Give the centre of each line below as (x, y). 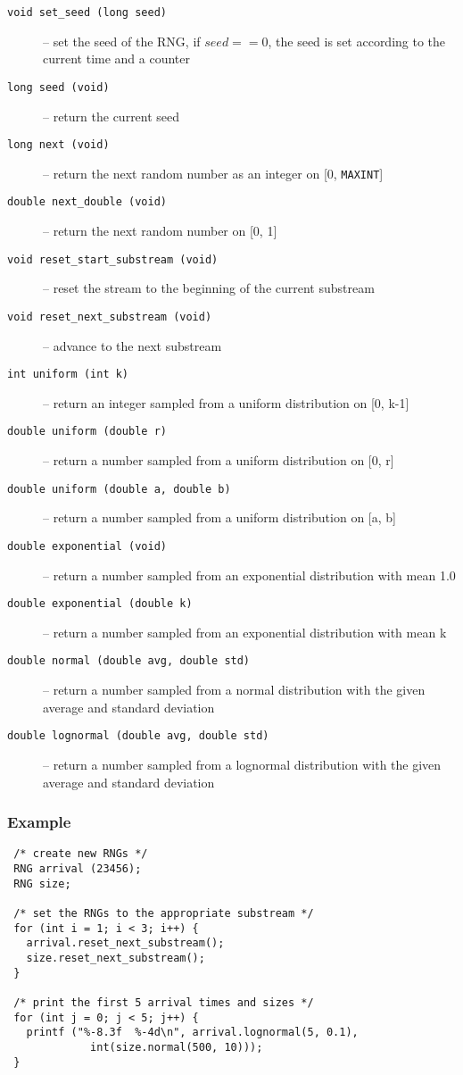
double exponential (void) (87, 546)
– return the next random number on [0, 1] (160, 231)
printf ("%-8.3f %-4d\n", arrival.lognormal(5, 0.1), (192, 1033)
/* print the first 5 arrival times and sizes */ (164, 1002)
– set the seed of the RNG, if (122, 41)
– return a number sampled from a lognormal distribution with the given (242, 764)
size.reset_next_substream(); (116, 958)
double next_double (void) (87, 202)
